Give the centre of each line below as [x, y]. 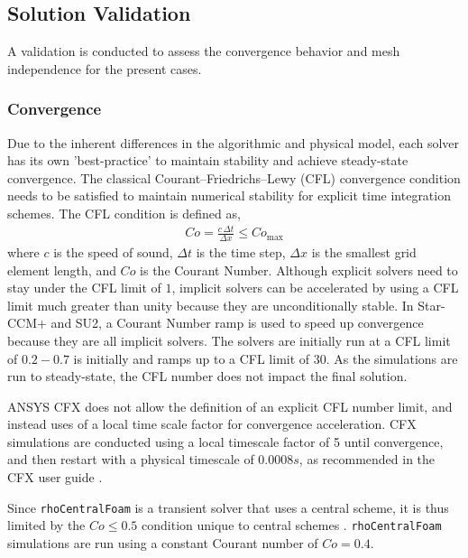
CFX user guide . [55, 477]
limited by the [46, 525]
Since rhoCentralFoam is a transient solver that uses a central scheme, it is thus [228, 507]
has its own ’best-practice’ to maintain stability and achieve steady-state [208, 160]
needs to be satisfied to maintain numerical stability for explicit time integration [229, 195]
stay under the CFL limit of [84, 288]
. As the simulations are [392, 358]
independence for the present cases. [105, 68]
